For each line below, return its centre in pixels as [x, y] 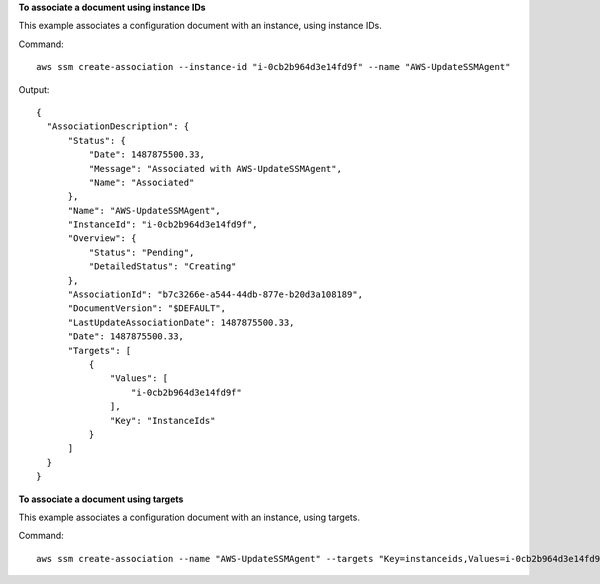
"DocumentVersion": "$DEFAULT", [147, 308]
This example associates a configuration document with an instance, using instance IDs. [200, 26]
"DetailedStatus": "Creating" [162, 266]
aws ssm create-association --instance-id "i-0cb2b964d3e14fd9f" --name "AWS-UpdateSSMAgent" [273, 67]
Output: [34, 89]
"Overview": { [102, 238]
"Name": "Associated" [141, 182]
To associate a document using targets [101, 499]
